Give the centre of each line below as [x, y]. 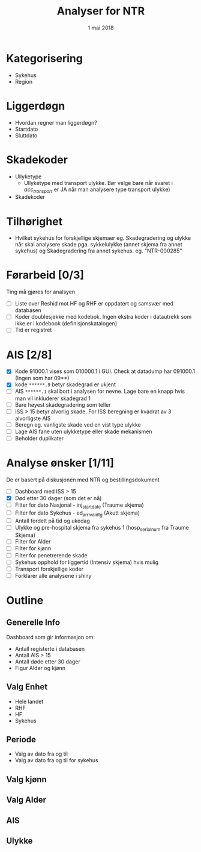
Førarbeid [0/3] [45, 275]
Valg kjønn [26, 779]
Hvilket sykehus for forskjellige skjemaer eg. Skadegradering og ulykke [103, 238]
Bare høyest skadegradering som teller [63, 404]
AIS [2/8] [29, 355]
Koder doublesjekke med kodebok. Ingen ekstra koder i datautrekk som [103, 317]
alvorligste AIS [33, 418]
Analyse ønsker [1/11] [60, 463]
